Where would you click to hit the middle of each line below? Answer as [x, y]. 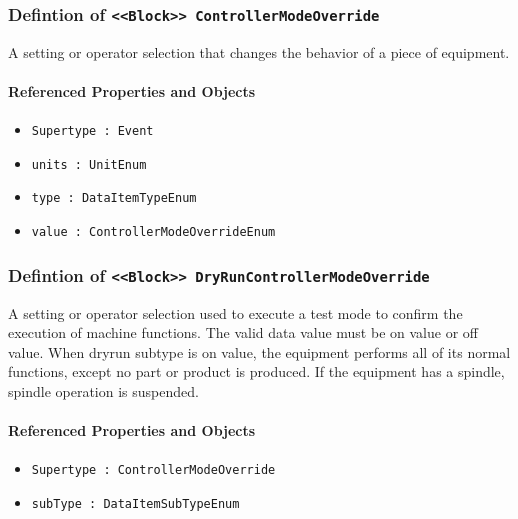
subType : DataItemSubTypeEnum [135, 504]
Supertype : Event [92, 131]
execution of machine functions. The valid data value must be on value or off [243, 332]
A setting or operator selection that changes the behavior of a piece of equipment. [259, 51]
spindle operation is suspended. [103, 390]
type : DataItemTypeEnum [114, 198]
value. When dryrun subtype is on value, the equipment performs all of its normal [259, 351]
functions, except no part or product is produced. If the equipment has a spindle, [256, 371]
